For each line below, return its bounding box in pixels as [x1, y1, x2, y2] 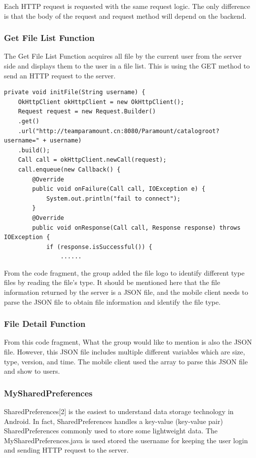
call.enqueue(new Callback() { [18, 166, 121, 173]
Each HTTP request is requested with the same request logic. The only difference [4, 1, 251, 11]
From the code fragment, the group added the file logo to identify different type [4, 267, 245, 278]
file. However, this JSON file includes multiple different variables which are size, [4, 347, 245, 357]
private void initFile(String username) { [4, 89, 146, 96]
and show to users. [4, 366, 60, 376]
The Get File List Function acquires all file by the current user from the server [4, 51, 242, 61]
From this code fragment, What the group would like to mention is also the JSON [4, 337, 252, 347]
